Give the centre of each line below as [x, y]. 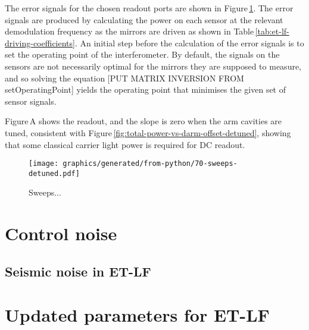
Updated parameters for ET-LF [137, 315]
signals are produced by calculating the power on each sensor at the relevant [144, 19]
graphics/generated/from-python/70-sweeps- [150, 164]
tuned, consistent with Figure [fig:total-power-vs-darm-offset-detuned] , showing [148, 132]
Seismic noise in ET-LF [78, 271]
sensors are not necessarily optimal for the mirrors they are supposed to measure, [153, 66]
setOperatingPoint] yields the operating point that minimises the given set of [146, 89]
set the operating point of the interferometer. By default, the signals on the [142, 54]
